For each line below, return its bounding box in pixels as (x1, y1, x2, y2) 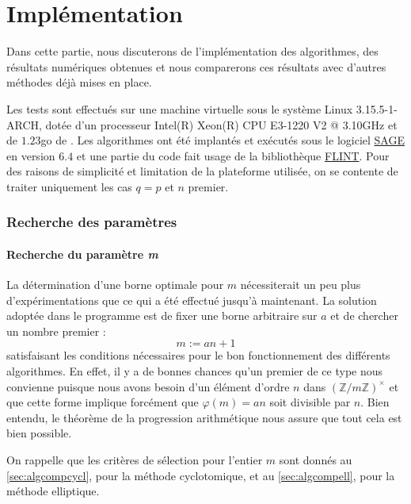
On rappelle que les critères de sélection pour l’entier (6, 452, 263, 468)
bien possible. (6, 425, 72, 441)
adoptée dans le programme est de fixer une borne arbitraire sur (6, 307, 318, 324)
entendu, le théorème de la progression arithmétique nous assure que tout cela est (6, 409, 402, 425)
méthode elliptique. (6, 483, 100, 499)
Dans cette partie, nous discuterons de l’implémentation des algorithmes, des (6, 43, 379, 60)
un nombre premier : (6, 322, 106, 339)
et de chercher (330, 307, 398, 324)
